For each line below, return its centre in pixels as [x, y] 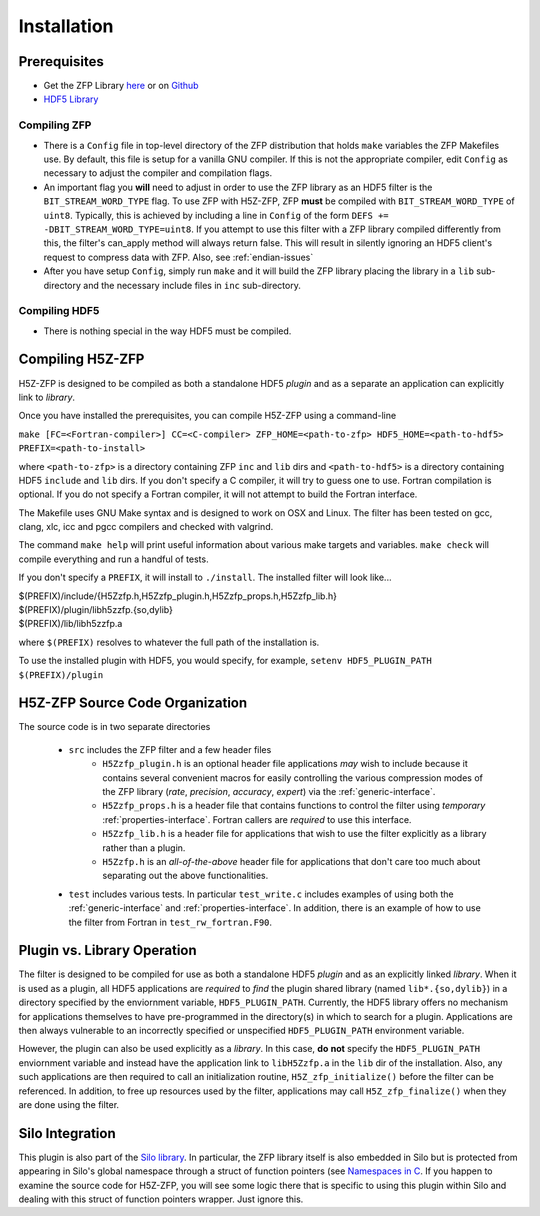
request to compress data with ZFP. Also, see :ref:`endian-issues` [178, 257]
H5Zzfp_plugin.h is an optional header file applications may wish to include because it [285, 764]
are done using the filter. [69, 1104]
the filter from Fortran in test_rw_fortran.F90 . [170, 922]
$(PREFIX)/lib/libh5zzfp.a [70, 624]
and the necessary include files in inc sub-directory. [192, 285]
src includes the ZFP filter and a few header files [170, 749]
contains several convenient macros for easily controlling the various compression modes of [293, 777]
